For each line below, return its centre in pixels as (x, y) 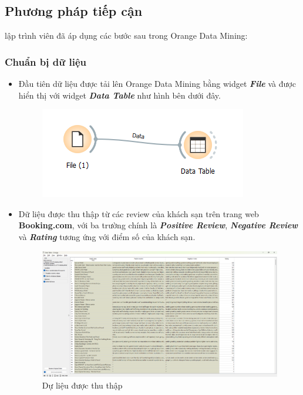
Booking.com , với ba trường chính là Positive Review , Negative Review (158, 225)
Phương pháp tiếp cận (74, 11)
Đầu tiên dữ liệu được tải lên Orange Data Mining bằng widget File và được (157, 84)
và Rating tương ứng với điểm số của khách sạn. (107, 236)
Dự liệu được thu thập (82, 385)
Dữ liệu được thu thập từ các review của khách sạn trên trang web (139, 213)
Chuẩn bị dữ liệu (46, 61)
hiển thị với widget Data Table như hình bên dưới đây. (119, 95)
